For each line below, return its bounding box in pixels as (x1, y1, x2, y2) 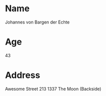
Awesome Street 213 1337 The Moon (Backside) (5, 86, 102, 92)
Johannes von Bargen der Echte (5, 19, 70, 25)
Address (5, 70, 41, 81)
